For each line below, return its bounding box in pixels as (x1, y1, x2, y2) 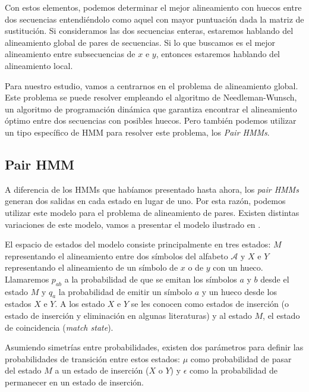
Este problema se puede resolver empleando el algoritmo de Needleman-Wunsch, (5, 91, 297, 104)
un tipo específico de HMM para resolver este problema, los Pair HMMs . (5, 126, 270, 138)
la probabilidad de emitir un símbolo (58, 285, 193, 297)
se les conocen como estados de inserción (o (131, 297, 289, 310)
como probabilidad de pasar (190, 352, 292, 365)
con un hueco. (213, 261, 263, 274)
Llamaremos (5, 272, 49, 285)
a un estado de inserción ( (55, 364, 149, 377)
